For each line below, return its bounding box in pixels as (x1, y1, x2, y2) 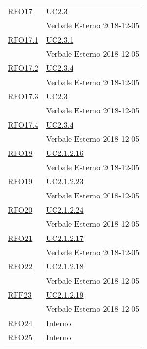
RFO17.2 (8, 62, 38, 73)
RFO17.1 (8, 34, 38, 45)
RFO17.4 (8, 119, 38, 130)
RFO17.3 (8, 90, 38, 102)
